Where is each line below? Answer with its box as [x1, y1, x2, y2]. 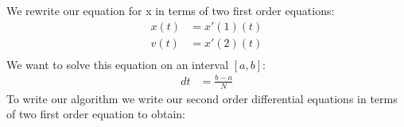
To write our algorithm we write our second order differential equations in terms [6, 90, 398, 106]
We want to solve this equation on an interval [6, 56, 229, 72]
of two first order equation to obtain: [6, 106, 185, 122]
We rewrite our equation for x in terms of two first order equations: [6, 2, 335, 18]
